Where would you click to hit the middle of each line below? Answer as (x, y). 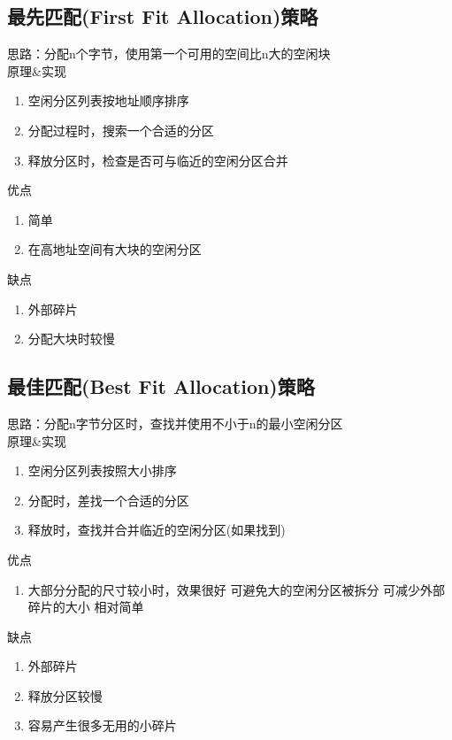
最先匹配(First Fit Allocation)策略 (163, 16)
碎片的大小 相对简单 (86, 607)
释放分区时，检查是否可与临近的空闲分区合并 (158, 160)
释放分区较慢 (65, 695)
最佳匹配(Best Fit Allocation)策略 (161, 386)
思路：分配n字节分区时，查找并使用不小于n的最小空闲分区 (175, 423)
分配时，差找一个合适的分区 (108, 500)
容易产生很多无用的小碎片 (102, 725)
